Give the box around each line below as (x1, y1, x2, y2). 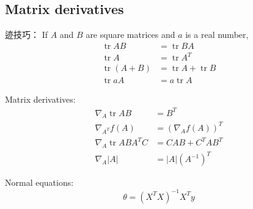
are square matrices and (86, 28, 175, 41)
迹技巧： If (5, 28, 48, 41)
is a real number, (185, 28, 249, 41)
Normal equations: (5, 176, 74, 189)
